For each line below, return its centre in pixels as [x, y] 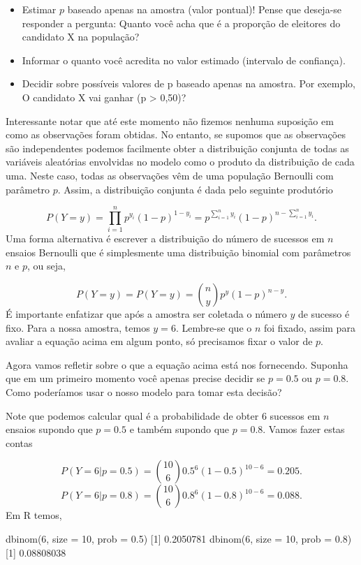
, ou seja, [46, 266]
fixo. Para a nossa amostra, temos [78, 327]
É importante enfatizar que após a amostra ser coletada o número [146, 314]
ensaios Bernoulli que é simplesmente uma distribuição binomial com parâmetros [178, 252]
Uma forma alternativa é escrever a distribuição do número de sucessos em [165, 239]
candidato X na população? [81, 37]
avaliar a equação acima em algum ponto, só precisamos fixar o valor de [159, 341]
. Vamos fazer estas [304, 429]
